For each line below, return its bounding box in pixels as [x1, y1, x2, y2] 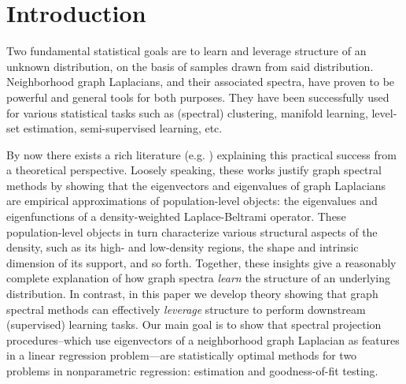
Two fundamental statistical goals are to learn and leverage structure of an [6, 43, 367, 59]
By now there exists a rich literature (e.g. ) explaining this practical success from [6, 146, 397, 162]
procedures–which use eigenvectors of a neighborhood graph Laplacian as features [6, 331, 400, 348]
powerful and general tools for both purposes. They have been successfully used [6, 88, 389, 105]
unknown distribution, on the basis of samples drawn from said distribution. [6, 58, 374, 74]
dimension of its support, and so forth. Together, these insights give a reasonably [6, 254, 397, 270]
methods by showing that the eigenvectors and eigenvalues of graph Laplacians [6, 177, 386, 193]
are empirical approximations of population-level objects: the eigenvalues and [6, 192, 378, 209]
